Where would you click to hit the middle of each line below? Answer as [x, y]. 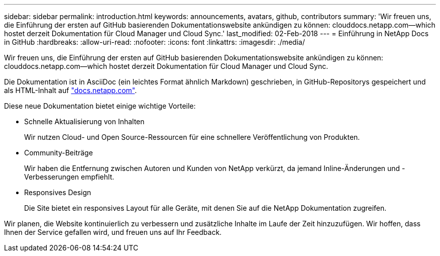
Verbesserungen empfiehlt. [69, 177]
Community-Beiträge [59, 153]
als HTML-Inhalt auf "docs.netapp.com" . [71, 90]
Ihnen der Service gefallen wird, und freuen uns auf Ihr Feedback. [113, 232]
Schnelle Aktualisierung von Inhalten [84, 121]
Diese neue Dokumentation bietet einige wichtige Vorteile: [100, 106]
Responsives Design [58, 192]
